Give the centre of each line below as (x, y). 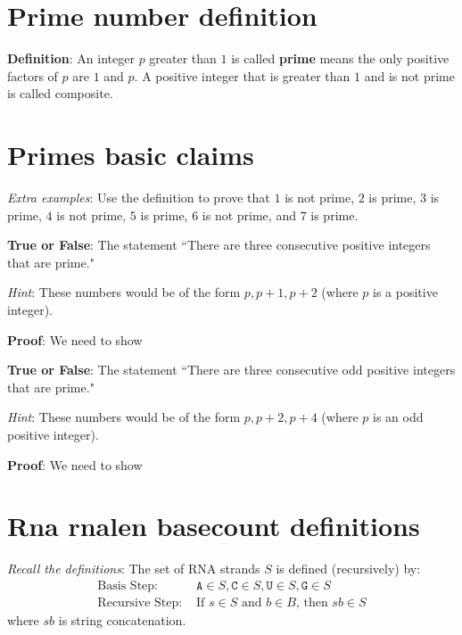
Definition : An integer (71, 58)
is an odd (398, 417)
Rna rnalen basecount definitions (214, 526)
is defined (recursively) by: (348, 569)
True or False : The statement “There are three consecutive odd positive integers (231, 370)
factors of (33, 75)
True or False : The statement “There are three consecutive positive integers (219, 245)
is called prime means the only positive (340, 58)
